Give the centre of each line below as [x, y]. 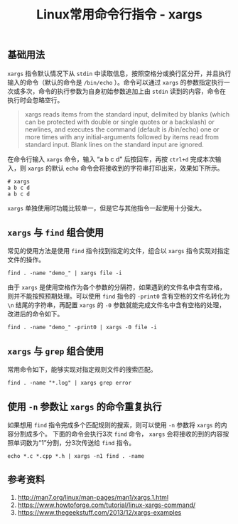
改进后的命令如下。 [36, 314]
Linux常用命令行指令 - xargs [119, 15]
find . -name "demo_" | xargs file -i [65, 273]
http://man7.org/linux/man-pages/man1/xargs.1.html [93, 497]
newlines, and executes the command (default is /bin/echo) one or [122, 129]
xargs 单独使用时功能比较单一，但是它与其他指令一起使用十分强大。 [107, 208]
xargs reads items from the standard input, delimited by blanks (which [127, 114]
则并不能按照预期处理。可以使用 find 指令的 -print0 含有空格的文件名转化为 [119, 296]
